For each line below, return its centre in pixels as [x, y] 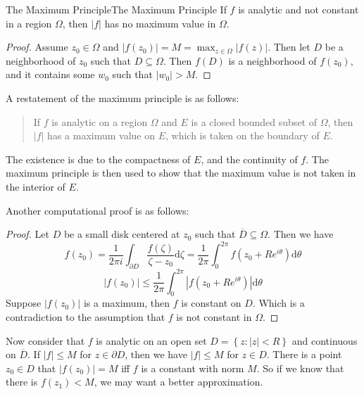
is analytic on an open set [151, 340]
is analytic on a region [100, 121]
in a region [29, 23]
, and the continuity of [249, 159]
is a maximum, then [127, 303]
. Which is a [278, 303]
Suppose [24, 303]
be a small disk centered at [122, 234]
